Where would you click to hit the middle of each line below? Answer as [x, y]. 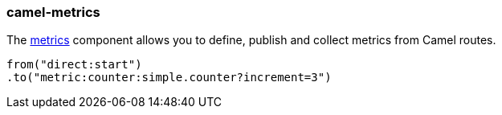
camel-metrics [53, 12]
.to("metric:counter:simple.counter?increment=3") [169, 78]
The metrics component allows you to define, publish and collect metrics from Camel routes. [251, 40]
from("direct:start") [74, 65]
